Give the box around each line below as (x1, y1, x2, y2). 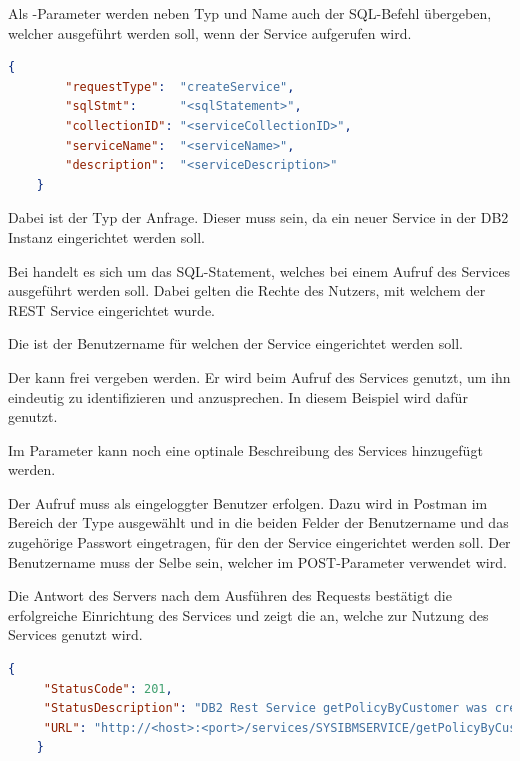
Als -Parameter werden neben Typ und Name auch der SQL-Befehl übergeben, (8, 3, 492, 23)
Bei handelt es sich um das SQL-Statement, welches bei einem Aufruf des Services (8, 260, 511, 281)
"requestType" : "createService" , (65, 79, 295, 94)
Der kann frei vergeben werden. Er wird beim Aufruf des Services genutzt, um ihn (8, 366, 511, 387)
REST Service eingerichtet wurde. (8, 299, 216, 320)
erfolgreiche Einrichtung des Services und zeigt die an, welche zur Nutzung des (8, 604, 489, 625)
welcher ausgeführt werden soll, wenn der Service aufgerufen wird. (8, 22, 412, 43)
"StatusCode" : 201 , (43, 681, 173, 696)
